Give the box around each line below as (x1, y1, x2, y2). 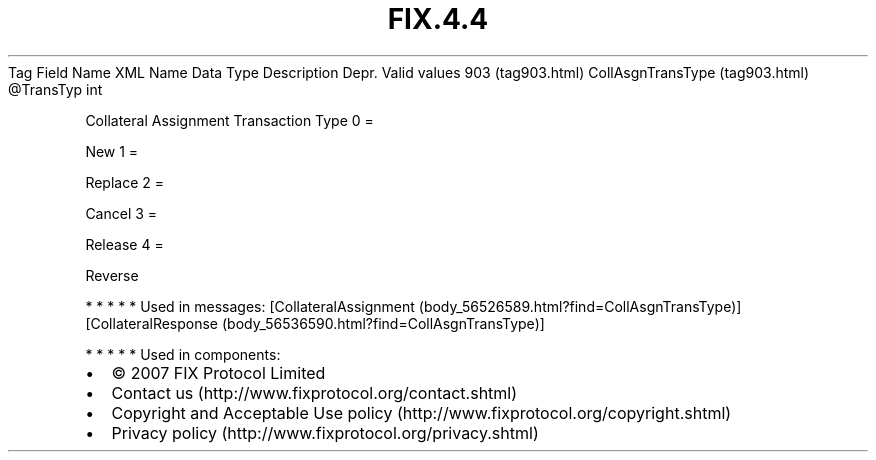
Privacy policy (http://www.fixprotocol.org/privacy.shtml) (111, 422, 539, 443)
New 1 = (85, 142, 139, 160)
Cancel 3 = (85, 204, 158, 222)
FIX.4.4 (387, 2, 489, 36)
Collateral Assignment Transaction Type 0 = (85, 111, 374, 129)
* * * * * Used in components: (85, 345, 281, 363)
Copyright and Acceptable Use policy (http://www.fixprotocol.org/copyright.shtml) (111, 402, 732, 423)
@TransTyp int (8, 80, 103, 98)
